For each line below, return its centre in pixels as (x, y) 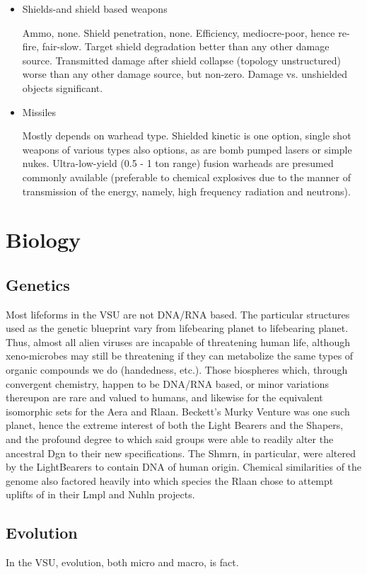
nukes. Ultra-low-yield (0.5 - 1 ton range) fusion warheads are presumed (178, 163)
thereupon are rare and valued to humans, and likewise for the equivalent (164, 397)
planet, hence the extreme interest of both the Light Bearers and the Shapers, (175, 425)
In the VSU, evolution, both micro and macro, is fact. (122, 562)
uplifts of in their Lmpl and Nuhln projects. (100, 494)
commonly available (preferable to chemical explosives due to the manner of (186, 177)
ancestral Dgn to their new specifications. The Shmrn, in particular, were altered (181, 453)
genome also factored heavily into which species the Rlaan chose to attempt (170, 480)
